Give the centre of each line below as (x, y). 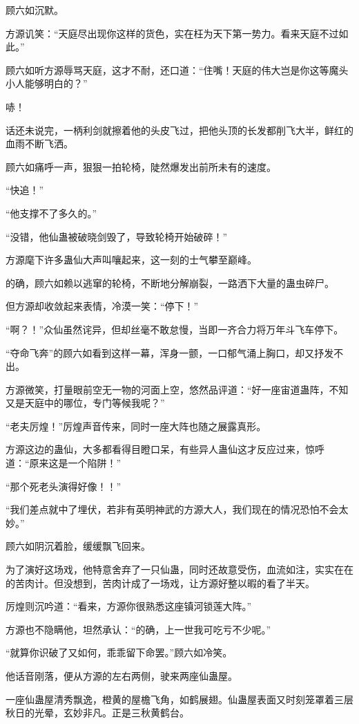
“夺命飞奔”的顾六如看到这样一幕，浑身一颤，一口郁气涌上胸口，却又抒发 (170, 352)
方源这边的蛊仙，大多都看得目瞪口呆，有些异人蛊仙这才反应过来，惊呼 (165, 449)
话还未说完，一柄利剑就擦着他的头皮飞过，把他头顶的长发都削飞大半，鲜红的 (179, 130)
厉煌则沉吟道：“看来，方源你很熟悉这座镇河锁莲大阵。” (129, 606)
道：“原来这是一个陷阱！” (64, 463)
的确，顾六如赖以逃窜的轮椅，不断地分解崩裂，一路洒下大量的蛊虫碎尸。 (170, 282)
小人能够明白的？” (47, 83)
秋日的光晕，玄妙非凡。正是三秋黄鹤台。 (97, 713)
